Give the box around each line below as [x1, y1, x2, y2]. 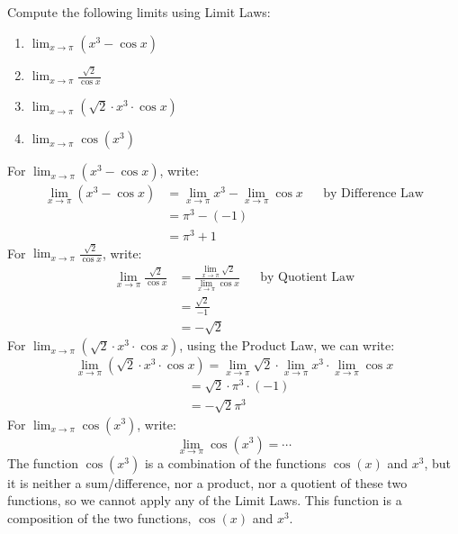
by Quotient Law [260, 271, 355, 285]
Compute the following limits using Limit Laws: [7, 3, 271, 21]
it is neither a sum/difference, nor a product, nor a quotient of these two [7, 473, 408, 492]
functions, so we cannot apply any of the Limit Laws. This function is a [7, 491, 402, 510]
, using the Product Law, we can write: [179, 336, 395, 355]
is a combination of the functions [144, 453, 327, 472]
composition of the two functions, [7, 508, 192, 527]
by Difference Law [323, 187, 424, 201]
